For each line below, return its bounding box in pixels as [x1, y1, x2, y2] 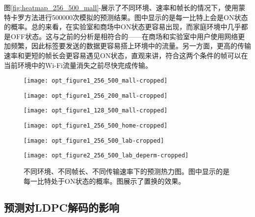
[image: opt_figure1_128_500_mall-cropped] [24, 107, 168, 114]
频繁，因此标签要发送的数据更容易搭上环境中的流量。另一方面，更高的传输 [10, 41, 251, 51]
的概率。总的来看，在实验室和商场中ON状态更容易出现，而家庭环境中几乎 [4, 22, 241, 32]
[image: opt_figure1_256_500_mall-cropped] [24, 77, 168, 85]
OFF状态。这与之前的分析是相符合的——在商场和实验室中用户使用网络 [10, 31, 238, 41]
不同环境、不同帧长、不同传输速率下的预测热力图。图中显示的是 [24, 166, 229, 176]
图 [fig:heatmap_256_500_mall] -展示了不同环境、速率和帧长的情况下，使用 [4, 2, 238, 12]
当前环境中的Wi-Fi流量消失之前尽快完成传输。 [4, 60, 152, 70]
